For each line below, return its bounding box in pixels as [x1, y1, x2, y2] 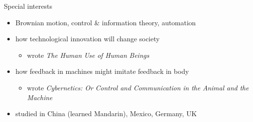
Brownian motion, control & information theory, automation [15, 17, 196, 27]
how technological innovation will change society [15, 34, 160, 44]
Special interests [4, 1, 52, 11]
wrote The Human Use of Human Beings [27, 50, 149, 60]
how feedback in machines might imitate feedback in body [15, 66, 189, 76]
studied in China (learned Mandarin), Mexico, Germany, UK [15, 108, 197, 119]
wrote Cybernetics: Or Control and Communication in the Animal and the [27, 82, 249, 92]
